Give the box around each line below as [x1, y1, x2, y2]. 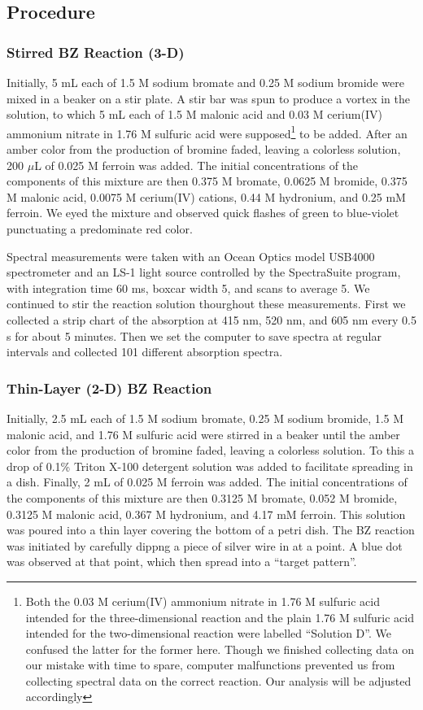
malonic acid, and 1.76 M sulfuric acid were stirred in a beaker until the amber [7, 425, 400, 442]
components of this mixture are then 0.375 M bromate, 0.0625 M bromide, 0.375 [7, 172, 408, 189]
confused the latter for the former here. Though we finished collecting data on [25, 640, 414, 657]
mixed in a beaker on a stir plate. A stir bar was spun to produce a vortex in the [7, 89, 410, 107]
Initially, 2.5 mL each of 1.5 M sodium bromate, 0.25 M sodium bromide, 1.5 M [7, 409, 404, 426]
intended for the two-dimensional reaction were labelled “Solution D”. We [25, 625, 391, 642]
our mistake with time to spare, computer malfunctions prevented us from [25, 656, 395, 673]
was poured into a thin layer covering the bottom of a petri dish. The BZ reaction [7, 521, 415, 538]
